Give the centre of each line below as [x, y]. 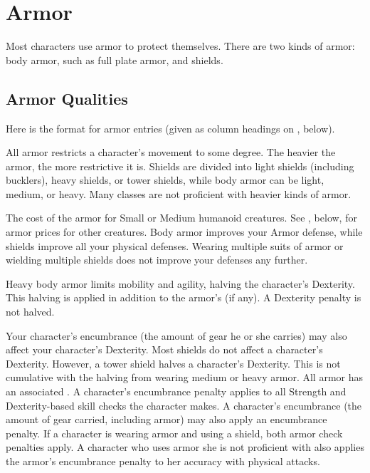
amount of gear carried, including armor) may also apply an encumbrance [166, 419]
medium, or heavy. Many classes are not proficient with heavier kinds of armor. [179, 193]
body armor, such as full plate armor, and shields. [115, 59]
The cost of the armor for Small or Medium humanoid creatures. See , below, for [181, 218]
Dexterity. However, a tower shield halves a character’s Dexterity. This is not [173, 363]
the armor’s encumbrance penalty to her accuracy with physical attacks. [163, 461]
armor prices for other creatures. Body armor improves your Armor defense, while [184, 232]
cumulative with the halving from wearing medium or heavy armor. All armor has [185, 377]
